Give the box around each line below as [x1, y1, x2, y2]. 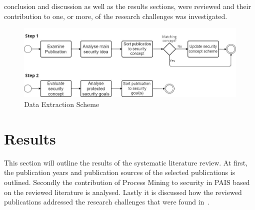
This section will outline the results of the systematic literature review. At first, [4, 157, 248, 167]
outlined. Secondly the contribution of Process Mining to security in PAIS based [4, 176, 250, 187]
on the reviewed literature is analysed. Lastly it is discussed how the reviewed [4, 186, 242, 197]
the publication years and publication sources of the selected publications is [4, 167, 235, 177]
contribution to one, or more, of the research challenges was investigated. [4, 10, 227, 21]
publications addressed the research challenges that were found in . [4, 196, 210, 207]
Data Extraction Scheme [24, 99, 99, 109]
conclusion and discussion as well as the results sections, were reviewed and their [4, 1, 251, 11]
